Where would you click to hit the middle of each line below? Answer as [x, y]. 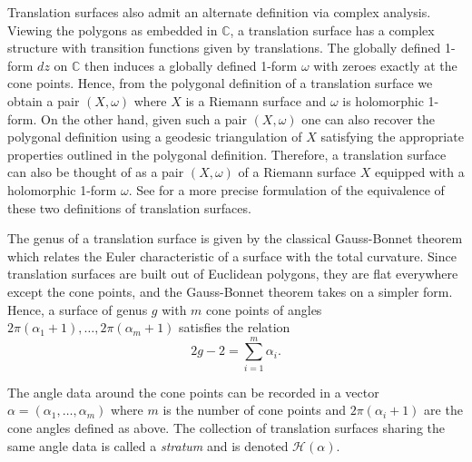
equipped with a [419, 172]
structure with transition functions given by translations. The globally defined [224, 48]
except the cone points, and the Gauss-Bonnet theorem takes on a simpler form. [230, 291]
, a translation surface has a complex [332, 29]
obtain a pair [44, 100]
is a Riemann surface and [256, 100]
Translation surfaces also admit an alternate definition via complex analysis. [219, 12]
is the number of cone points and [255, 410]
